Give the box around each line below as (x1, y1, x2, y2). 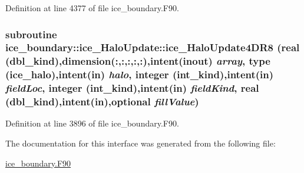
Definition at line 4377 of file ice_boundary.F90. (5, 2, 179, 14)
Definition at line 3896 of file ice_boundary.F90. (5, 117, 179, 129)
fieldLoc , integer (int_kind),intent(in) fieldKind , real (5, 81, 259, 95)
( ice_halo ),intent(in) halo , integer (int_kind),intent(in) (5, 67, 274, 82)
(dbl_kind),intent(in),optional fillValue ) (5, 94, 199, 109)
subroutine (5, 26, 57, 41)
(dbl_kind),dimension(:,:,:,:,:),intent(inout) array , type (5, 54, 270, 68)
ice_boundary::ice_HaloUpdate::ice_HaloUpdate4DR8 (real (5, 40, 300, 55)
